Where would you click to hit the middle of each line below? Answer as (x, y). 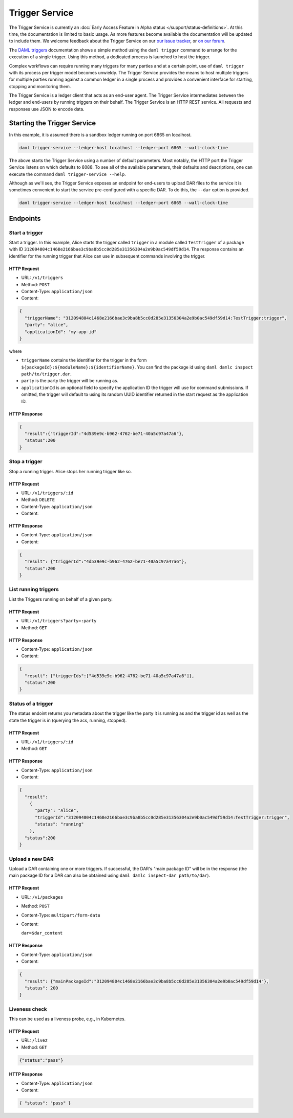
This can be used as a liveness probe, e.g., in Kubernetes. (67, 1019)
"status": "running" (59, 824)
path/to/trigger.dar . (46, 374)
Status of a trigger (31, 704)
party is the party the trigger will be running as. (70, 381)
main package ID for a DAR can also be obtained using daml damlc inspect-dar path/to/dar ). (109, 875)
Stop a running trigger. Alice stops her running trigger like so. (71, 471)
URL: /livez (34, 1040)
